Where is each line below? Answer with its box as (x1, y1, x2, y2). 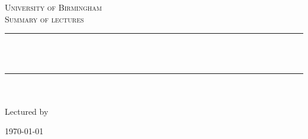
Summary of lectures (5, 12, 84, 25)
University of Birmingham (5, 1, 102, 13)
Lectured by (5, 105, 49, 117)
